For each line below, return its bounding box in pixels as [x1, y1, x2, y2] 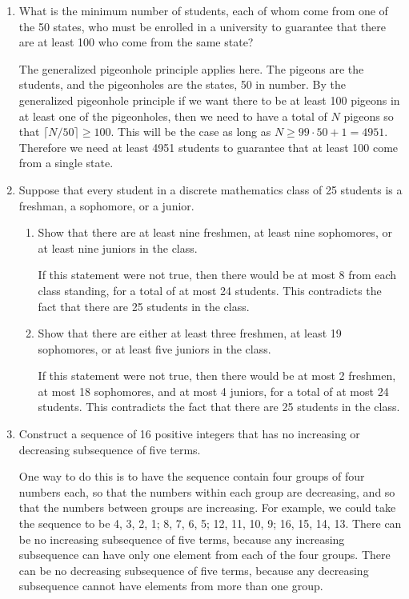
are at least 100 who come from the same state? [18, 34, 254, 50]
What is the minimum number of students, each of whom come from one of [18, 2, 388, 18]
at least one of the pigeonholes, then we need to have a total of [18, 107, 327, 124]
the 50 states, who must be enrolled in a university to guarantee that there [18, 18, 386, 34]
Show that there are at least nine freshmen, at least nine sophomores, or [38, 224, 392, 241]
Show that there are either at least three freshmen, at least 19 [38, 325, 342, 341]
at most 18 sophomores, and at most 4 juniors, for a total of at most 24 [38, 382, 389, 399]
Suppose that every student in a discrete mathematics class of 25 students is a [18, 181, 403, 198]
